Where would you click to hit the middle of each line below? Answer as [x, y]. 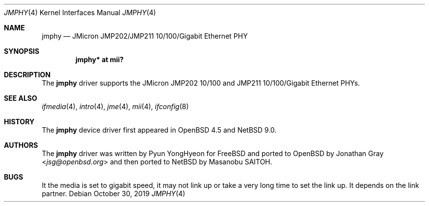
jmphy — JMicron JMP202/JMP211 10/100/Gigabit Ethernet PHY [145, 36]
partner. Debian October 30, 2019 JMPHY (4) [114, 194]
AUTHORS [21, 145]
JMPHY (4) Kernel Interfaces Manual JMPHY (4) [80, 12]
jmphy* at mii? [100, 59]
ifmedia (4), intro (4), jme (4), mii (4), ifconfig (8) [115, 106]
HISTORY [19, 122]
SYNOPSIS [22, 51]
